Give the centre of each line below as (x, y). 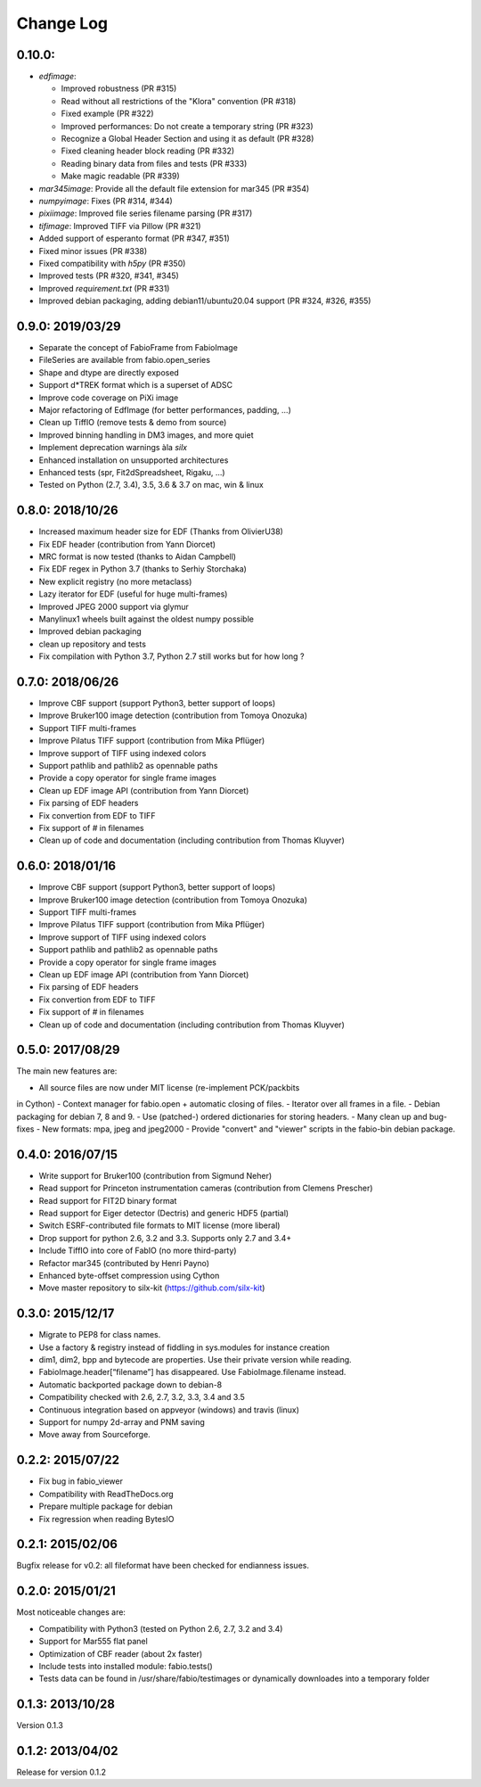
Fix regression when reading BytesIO (106, 1519)
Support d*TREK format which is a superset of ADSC (136, 385)
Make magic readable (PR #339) (120, 176)
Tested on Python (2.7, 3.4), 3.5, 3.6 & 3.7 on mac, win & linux (151, 485)
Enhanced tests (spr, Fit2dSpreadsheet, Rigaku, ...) (132, 472)
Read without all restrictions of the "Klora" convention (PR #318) (179, 101)
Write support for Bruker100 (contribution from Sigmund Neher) (155, 1175)
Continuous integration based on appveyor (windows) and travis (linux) (169, 1410)
